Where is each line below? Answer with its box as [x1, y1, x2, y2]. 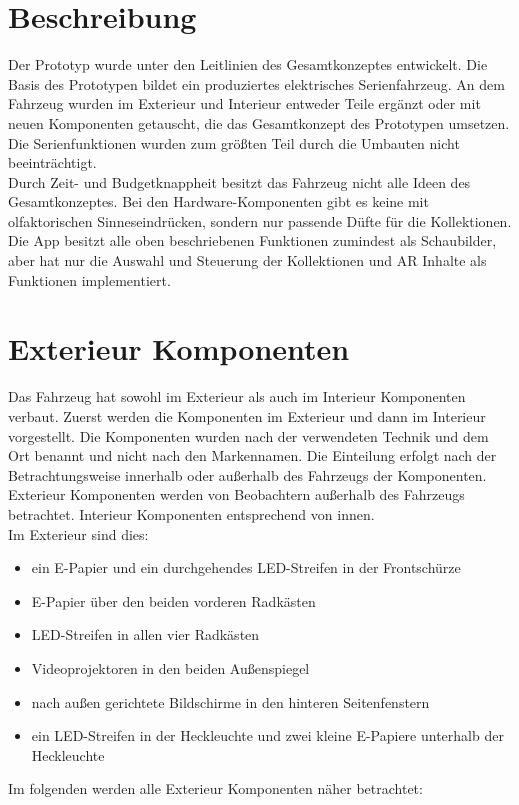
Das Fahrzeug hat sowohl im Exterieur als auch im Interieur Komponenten [8, 386, 466, 407]
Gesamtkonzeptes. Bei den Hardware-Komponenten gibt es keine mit [8, 191, 429, 212]
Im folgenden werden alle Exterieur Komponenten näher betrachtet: [8, 778, 423, 799]
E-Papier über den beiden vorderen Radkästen [31, 590, 316, 611]
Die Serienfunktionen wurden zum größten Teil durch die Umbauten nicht [8, 132, 460, 153]
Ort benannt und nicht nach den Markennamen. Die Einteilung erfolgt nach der [8, 445, 497, 466]
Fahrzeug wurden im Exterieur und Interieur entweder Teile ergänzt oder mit [8, 93, 481, 114]
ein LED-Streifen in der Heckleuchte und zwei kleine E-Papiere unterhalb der [31, 725, 504, 746]
